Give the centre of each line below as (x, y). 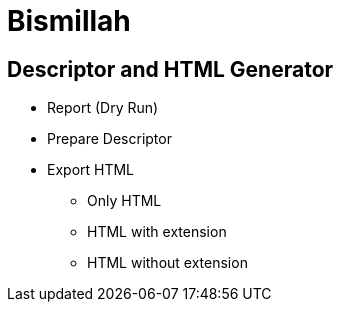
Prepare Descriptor (109, 139)
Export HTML (91, 170)
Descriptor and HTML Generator (170, 69)
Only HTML (124, 201)
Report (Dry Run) (103, 108)
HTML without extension (167, 263)
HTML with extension (157, 232)
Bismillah (69, 21)
